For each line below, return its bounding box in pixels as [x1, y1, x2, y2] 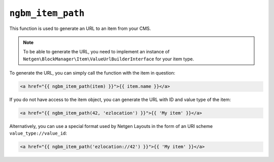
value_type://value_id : [9, 130, 67, 137]
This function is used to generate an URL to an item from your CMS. [9, 25, 151, 31]
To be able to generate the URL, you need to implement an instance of [23, 49, 170, 55]
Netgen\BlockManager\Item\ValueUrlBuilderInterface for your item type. [23, 56, 194, 62]
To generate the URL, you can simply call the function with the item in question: [9, 70, 176, 76]
